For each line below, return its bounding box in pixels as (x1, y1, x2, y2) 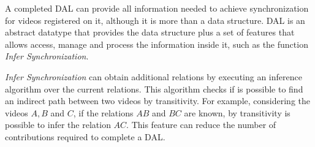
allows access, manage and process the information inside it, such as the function (5, 37, 308, 50)
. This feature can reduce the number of (126, 118, 276, 131)
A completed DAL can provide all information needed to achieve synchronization (5, 2, 309, 14)
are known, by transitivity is (184, 106, 290, 119)
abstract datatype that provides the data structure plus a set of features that (5, 26, 295, 39)
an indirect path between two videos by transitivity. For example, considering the (5, 94, 310, 107)
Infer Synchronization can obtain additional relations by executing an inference (5, 70, 302, 83)
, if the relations (73, 106, 134, 119)
